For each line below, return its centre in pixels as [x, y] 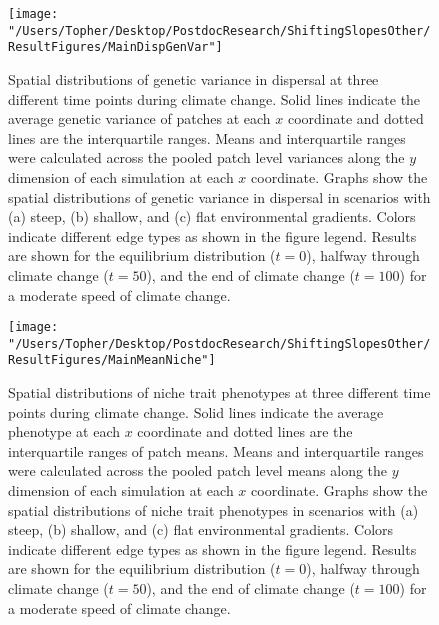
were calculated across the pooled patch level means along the [198, 470]
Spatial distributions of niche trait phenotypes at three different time [219, 392]
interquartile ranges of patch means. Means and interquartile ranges [216, 450]
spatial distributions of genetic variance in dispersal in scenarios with [219, 196]
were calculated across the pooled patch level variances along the [206, 157]
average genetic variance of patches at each [139, 118]
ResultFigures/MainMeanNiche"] [112, 360]
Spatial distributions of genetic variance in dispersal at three [193, 78]
